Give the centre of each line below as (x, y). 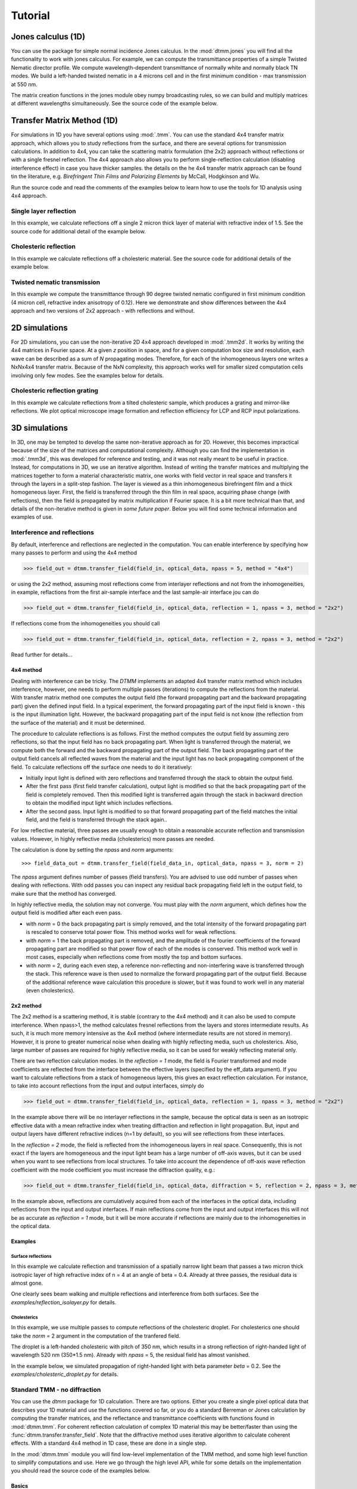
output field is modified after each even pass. (66, 913)
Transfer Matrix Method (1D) (65, 121)
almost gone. (27, 1283)
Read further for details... (42, 655)
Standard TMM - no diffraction (56, 1390)
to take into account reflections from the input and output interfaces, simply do (108, 1086)
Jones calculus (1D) (48, 37)
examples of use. (32, 517)
